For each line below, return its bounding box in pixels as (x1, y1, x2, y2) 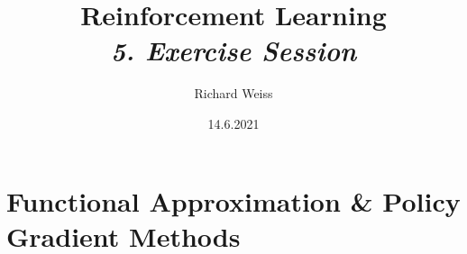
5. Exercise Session (110, 32, 357, 69)
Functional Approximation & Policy (6, 182, 461, 219)
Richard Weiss (194, 84, 273, 103)
